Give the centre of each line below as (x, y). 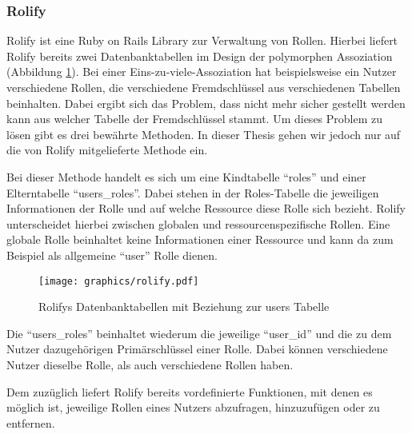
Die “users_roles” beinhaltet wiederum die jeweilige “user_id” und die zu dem (199, 333)
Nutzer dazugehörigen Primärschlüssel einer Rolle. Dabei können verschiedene (197, 349)
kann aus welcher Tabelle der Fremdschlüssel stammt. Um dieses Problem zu (195, 119)
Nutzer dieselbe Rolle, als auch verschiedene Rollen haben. (150, 364)
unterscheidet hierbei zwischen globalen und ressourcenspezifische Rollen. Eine (198, 223)
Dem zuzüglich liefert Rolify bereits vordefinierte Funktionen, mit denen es (190, 391)
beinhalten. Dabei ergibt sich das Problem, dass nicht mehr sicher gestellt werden (206, 103)
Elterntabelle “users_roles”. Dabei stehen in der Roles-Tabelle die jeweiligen (193, 192)
